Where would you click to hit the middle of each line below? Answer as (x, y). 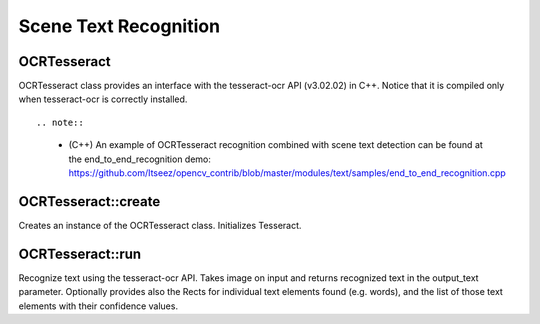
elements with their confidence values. (98, 306)
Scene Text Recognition (119, 26)
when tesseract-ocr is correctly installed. (103, 99)
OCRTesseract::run (80, 253)
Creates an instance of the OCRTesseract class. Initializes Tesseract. (160, 225)
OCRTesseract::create (89, 201)
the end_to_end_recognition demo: (140, 159)
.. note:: (60, 122)
